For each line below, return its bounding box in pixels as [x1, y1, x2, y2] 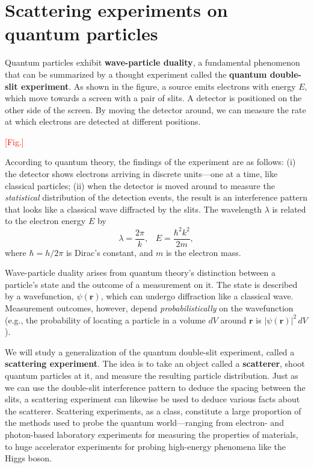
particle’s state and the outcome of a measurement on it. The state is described [5, 278, 298, 290]
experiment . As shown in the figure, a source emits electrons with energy [20, 80, 296, 92]
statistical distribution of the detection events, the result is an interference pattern [5, 191, 308, 204]
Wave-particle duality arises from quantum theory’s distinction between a [5, 266, 276, 279]
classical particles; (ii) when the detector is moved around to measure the [5, 179, 275, 192]
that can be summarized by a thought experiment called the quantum [5, 67, 267, 80]
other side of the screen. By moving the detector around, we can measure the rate [5, 103, 306, 116]
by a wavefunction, [5, 290, 74, 302]
